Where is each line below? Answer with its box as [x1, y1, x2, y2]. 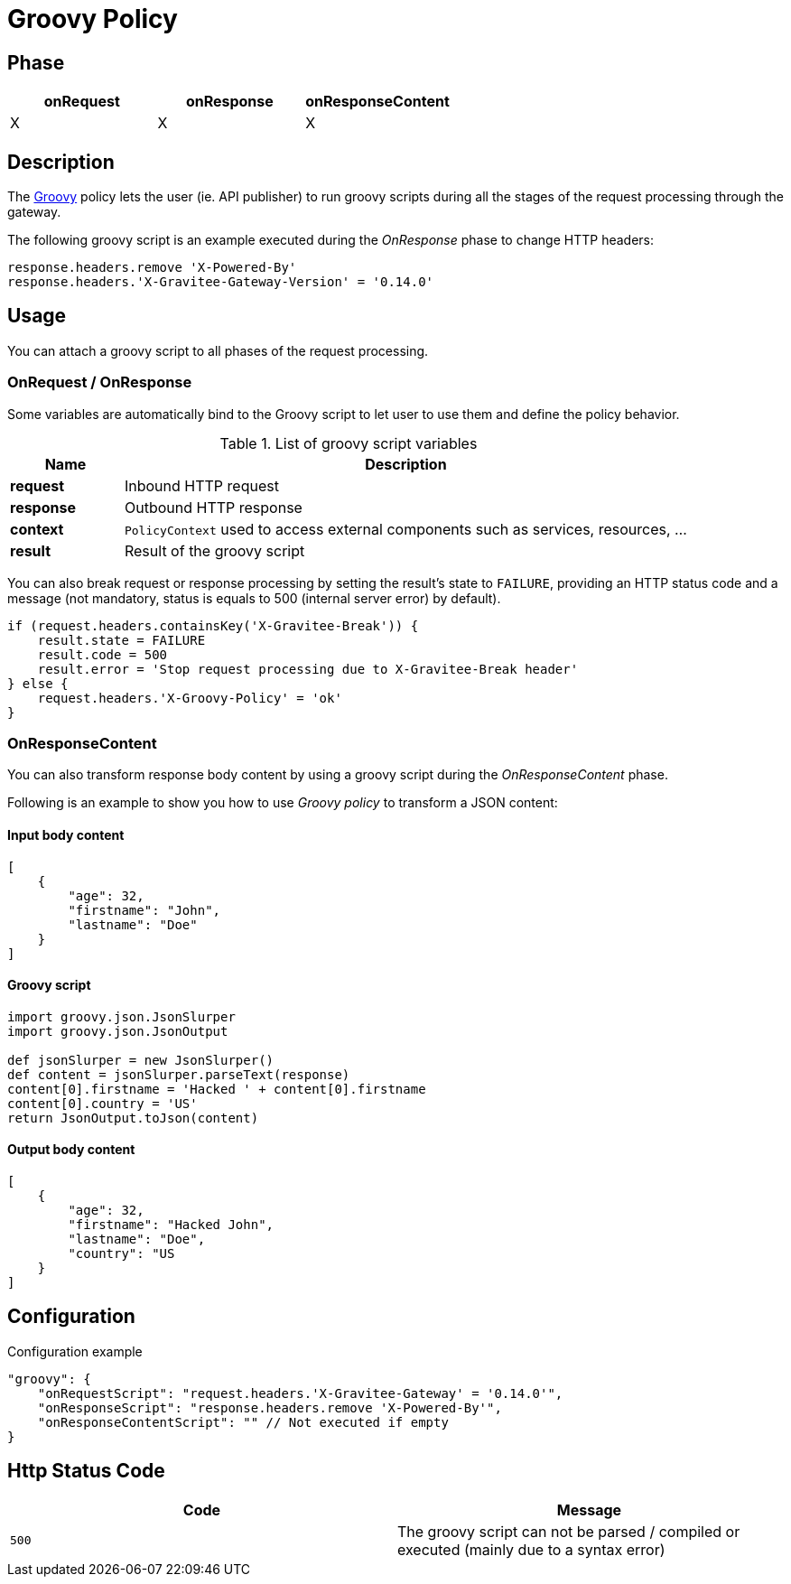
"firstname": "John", [68, 902, 221, 918]
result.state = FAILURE [37, 632, 206, 648]
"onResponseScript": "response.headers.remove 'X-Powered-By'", [37, 1400, 502, 1415]
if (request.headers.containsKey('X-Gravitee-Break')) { [7, 618, 419, 633]
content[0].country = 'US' [7, 1095, 198, 1111]
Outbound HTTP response [124, 498, 302, 517]
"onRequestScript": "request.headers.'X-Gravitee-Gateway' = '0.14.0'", [37, 1385, 563, 1401]
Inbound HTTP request [124, 476, 279, 495]
